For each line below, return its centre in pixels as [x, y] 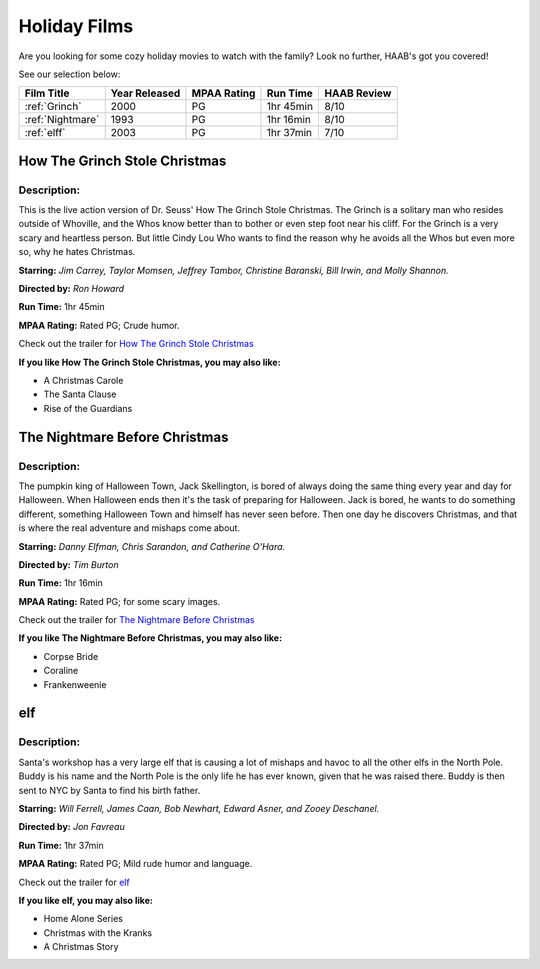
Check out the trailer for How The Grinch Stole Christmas [136, 344]
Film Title [47, 93]
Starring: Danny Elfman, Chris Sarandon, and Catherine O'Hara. [152, 546]
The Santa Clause [80, 394]
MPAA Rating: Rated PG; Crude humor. [99, 325]
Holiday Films [76, 26]
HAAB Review [358, 93]
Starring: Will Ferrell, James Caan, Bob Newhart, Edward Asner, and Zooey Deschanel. [199, 808]
